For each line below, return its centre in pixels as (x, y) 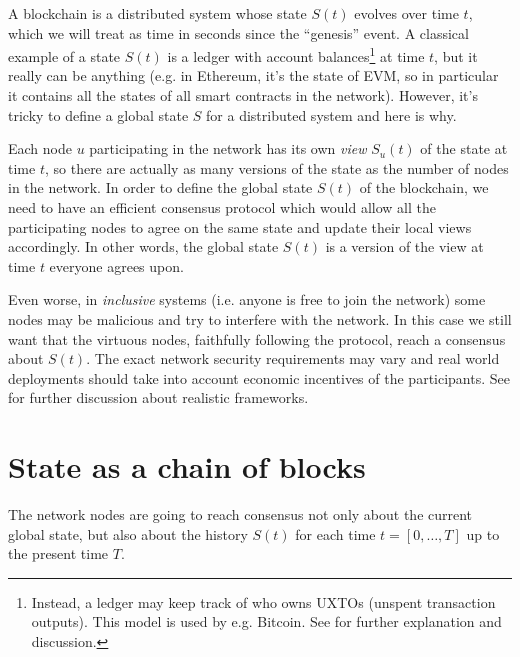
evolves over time (406, 13)
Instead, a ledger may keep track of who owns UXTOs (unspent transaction (263, 601)
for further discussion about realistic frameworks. (158, 397)
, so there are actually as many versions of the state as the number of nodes (276, 167)
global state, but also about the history (128, 533)
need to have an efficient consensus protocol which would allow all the (222, 207)
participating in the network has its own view (228, 148)
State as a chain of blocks (187, 466)
